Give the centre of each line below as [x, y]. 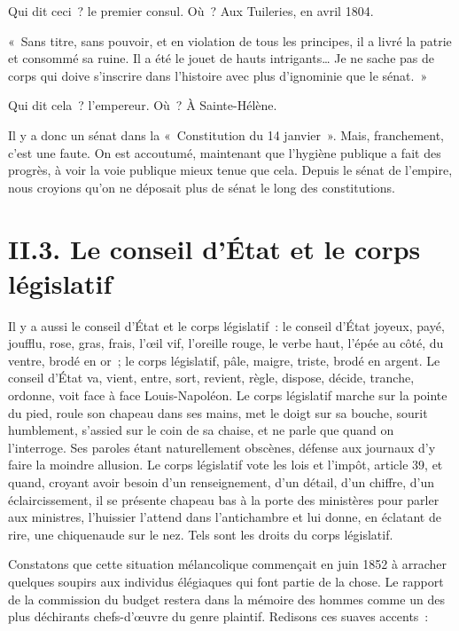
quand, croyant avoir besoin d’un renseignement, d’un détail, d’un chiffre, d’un [222, 482]
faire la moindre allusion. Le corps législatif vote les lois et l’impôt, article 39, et [226, 465]
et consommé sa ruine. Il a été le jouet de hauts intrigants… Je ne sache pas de [221, 58]
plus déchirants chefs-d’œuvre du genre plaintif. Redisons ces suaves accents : [218, 616]
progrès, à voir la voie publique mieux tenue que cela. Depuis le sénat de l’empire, [230, 170]
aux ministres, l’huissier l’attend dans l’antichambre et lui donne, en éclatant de [225, 517]
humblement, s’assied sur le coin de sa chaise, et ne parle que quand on [201, 430]
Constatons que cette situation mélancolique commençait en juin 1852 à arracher [227, 564]
